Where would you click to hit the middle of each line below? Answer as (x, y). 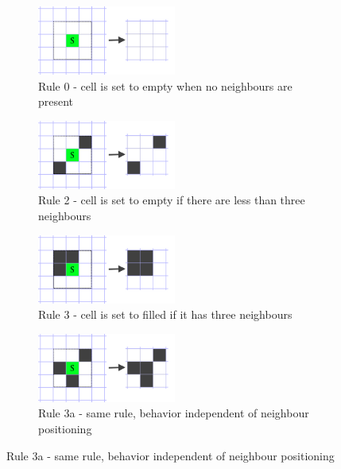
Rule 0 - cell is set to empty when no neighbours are (165, 85)
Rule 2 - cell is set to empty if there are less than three (172, 200)
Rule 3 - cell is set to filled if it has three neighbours (165, 314)
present (56, 101)
